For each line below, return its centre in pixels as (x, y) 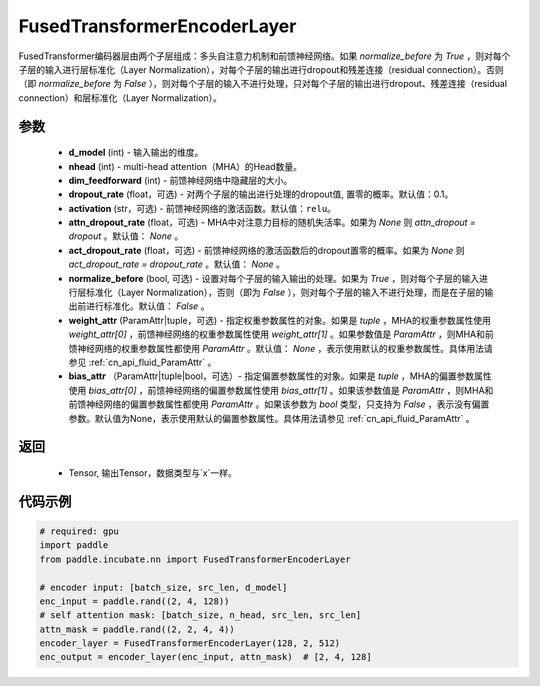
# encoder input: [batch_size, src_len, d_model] (163, 587)
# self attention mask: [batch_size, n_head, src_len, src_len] (200, 615)
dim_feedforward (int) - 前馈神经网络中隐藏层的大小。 (180, 180)
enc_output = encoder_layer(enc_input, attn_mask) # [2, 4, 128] (205, 657)
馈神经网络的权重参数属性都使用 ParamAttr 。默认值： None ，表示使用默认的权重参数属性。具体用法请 (281, 348)
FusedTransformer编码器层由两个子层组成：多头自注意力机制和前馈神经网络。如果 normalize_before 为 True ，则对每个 (264, 56)
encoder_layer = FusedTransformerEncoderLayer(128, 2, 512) (190, 643)
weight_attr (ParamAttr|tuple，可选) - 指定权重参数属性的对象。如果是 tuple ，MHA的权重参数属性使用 (280, 320)
